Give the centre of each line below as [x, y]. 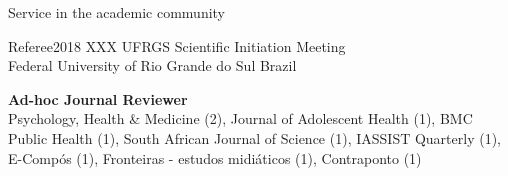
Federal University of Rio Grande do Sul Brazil [152, 65]
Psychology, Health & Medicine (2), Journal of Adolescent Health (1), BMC [240, 118]
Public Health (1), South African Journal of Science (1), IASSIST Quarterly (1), [254, 137]
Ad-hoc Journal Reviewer [98, 98]
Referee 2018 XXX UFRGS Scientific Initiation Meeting [177, 45]
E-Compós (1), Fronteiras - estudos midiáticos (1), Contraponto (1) [215, 157]
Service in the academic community [117, 12]
